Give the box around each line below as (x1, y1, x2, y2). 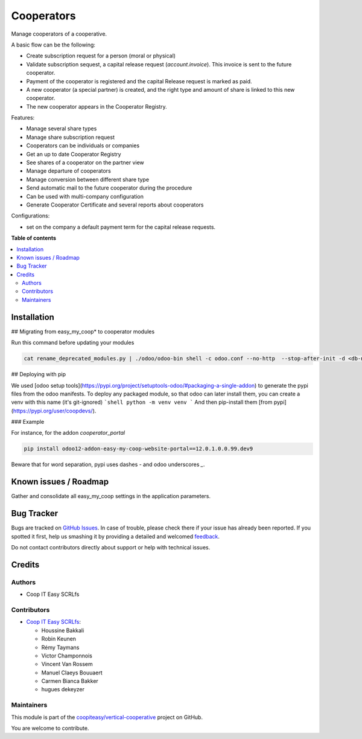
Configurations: (11, 212, 50, 220)
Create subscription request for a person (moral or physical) (26, 52, 176, 60)
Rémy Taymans (41, 644, 80, 651)
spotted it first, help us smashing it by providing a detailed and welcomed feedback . (11, 533, 220, 540)
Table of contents (11, 234, 57, 242)
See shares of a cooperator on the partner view (26, 159, 144, 166)
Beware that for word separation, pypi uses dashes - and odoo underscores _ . (11, 461, 205, 468)
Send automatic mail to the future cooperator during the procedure (26, 184, 192, 191)
